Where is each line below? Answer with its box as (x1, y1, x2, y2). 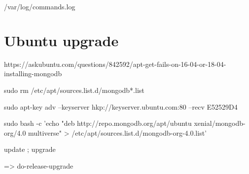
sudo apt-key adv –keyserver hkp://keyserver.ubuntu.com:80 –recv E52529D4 (4, 101, 238, 112)
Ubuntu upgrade (4, 30, 119, 50)
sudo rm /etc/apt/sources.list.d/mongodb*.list (4, 85, 144, 95)
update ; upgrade (4, 144, 56, 154)
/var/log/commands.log (4, 1, 75, 11)
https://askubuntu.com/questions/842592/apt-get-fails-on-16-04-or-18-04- (4, 58, 226, 69)
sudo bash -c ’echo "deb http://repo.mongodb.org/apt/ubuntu (4, 118, 192, 128)
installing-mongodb (4, 68, 62, 79)
